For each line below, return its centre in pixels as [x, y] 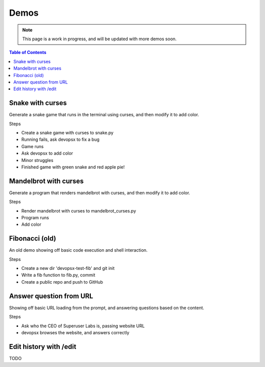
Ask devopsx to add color [47, 153]
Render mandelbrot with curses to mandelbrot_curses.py [79, 210]
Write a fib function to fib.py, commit [58, 275]
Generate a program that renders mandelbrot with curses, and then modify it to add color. [100, 193]
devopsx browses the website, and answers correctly [75, 332]
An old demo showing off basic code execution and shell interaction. [78, 250]
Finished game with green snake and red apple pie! [73, 167]
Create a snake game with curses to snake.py [67, 132]
